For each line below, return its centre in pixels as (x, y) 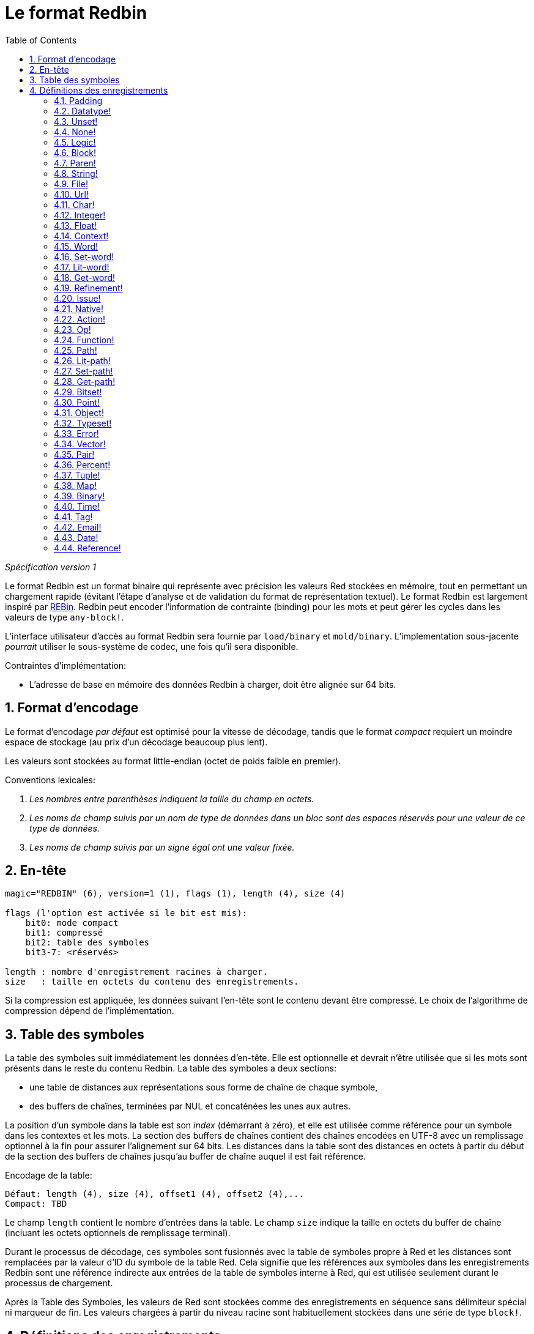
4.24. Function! (84, 340)
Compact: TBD (36, 1204)
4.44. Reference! (87, 548)
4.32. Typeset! (83, 423)
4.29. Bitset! (78, 392)
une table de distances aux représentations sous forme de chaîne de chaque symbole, (204, 1087)
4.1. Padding (78, 100)
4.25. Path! (76, 350)
